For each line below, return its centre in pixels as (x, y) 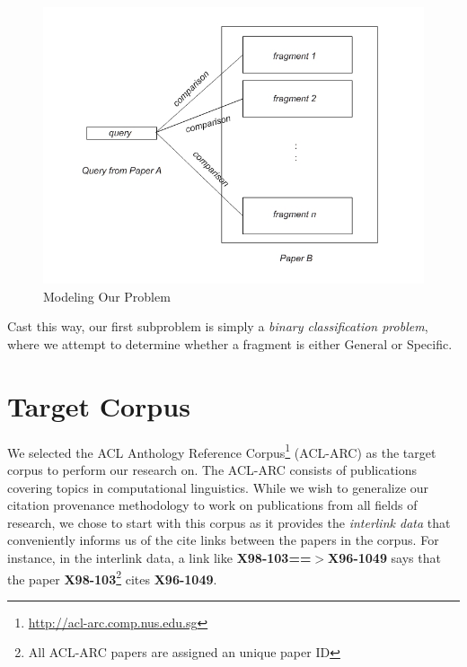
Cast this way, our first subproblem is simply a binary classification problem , (218, 326)
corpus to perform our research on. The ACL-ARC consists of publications (212, 470)
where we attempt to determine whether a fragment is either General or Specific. (230, 344)
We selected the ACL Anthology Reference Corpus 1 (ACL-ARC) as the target (222, 451)
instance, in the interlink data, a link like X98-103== (159, 558)
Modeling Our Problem (107, 296)
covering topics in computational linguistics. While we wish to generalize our (218, 487)
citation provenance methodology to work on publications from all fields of (212, 505)
